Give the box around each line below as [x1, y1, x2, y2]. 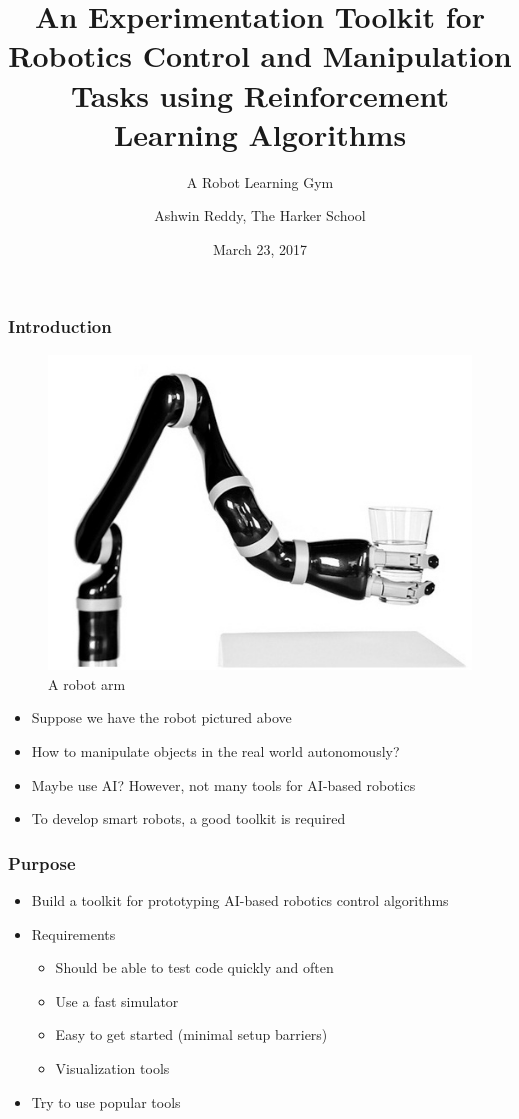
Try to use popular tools [31, 1091, 181, 1112]
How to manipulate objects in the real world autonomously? [31, 741, 400, 761]
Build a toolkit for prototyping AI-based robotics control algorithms [31, 890, 449, 910]
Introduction [8, 314, 112, 339]
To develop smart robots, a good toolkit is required [31, 808, 346, 829]
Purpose [8, 850, 76, 875]
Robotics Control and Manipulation [8, 35, 512, 76]
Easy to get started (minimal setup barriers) [55, 1024, 328, 1045]
